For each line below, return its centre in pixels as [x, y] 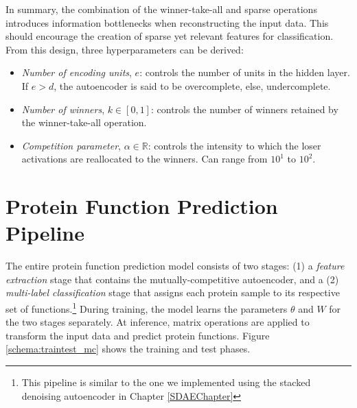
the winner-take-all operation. [84, 122]
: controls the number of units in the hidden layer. [245, 72]
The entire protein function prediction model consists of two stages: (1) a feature [175, 266]
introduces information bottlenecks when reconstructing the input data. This [167, 22]
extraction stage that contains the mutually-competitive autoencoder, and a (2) [172, 279]
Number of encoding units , [77, 72]
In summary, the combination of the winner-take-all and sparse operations [161, 9]
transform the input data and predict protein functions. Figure [138, 335]
